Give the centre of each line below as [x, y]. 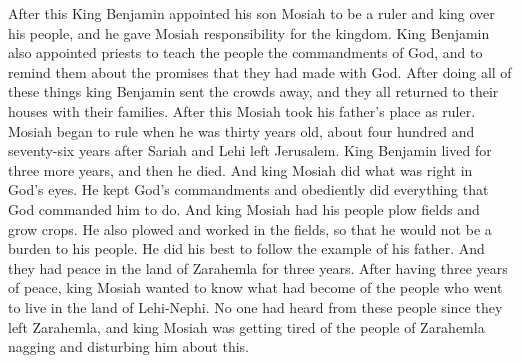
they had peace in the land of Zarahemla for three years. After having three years [258, 267]
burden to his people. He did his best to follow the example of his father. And [246, 248]
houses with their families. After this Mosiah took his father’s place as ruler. [242, 110]
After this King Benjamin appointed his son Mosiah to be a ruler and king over [251, 13]
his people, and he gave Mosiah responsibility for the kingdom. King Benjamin [249, 32]
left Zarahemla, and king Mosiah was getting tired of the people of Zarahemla [246, 326]
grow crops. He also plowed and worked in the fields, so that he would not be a [250, 228]
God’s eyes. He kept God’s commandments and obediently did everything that [248, 189]
